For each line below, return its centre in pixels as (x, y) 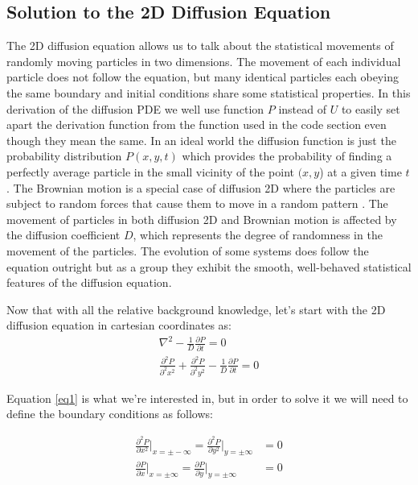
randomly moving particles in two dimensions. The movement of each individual (204, 61)
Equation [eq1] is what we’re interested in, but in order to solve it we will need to (207, 398)
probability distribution (64, 156)
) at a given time (361, 171)
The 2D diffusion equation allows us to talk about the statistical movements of (200, 46)
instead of (302, 108)
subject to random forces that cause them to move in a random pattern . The (197, 203)
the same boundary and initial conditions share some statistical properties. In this (209, 92)
